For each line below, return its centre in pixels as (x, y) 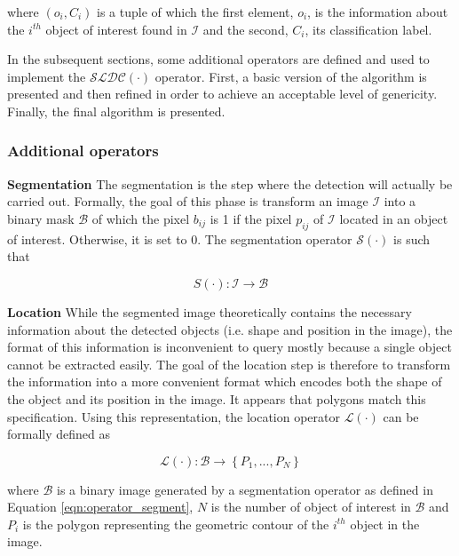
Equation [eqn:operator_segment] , (100, 507)
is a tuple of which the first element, (195, 12)
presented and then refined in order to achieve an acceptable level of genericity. (222, 94)
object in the (385, 524)
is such (412, 238)
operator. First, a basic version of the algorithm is (291, 76)
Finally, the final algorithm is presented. (116, 111)
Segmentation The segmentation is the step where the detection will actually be (230, 183)
